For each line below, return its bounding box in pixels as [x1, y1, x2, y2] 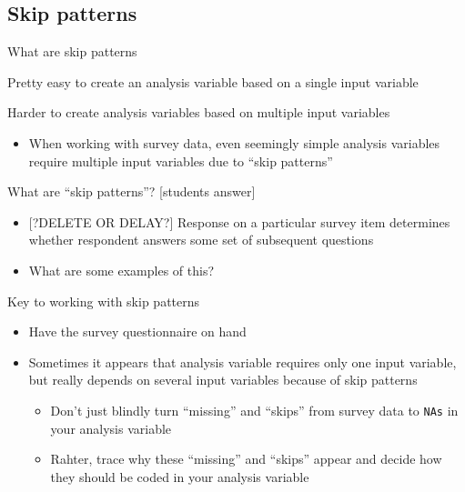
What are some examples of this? [28, 260, 215, 279]
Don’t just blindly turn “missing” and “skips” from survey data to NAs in [50, 400, 459, 419]
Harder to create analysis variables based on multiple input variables [7, 103, 390, 122]
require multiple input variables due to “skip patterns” [28, 151, 333, 170]
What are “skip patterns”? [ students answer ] [7, 182, 256, 201]
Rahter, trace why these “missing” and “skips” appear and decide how [50, 449, 442, 468]
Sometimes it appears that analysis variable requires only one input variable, [28, 352, 457, 371]
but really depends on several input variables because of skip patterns [28, 370, 418, 389]
